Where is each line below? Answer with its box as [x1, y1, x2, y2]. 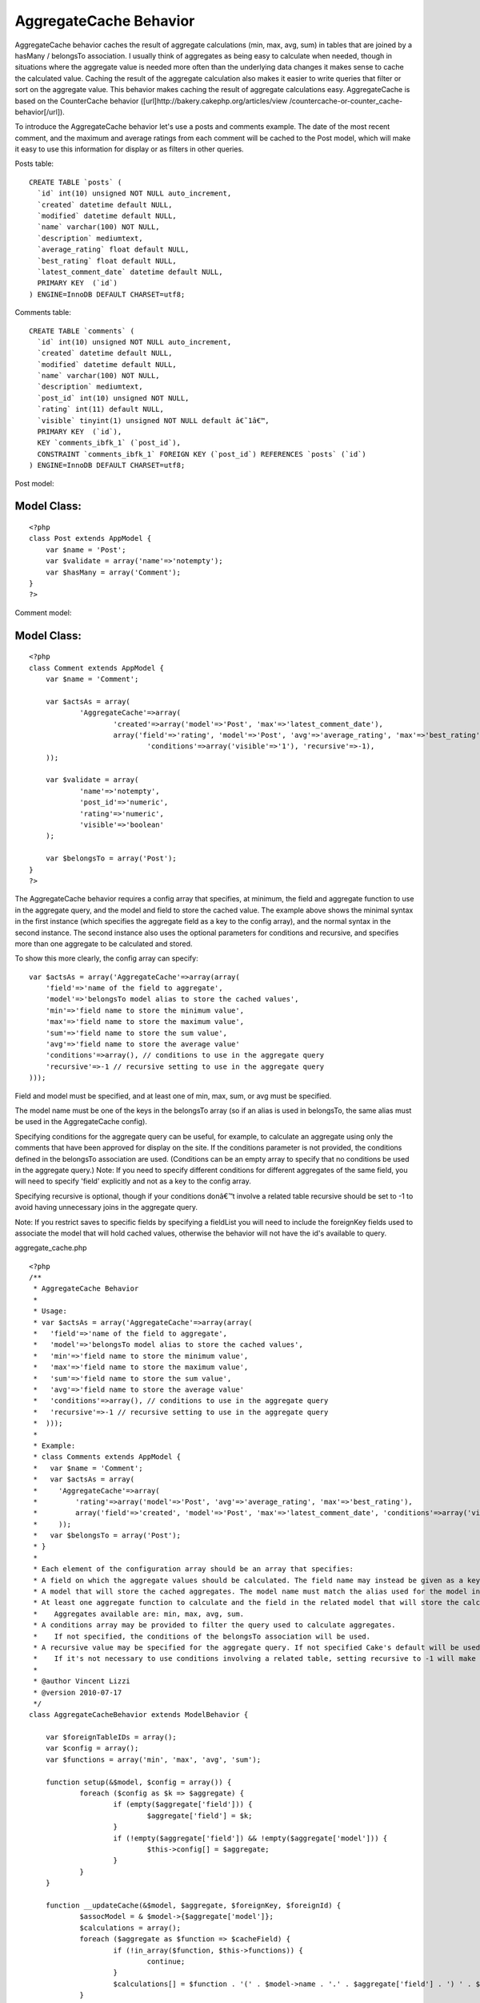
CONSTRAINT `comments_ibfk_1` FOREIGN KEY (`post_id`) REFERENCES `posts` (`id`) [37, 449, 367, 458]
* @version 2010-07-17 [33, 1687, 122, 1697]
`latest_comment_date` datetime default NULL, [37, 267, 223, 276]
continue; [146, 1957, 186, 1966]
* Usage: [33, 1307, 67, 1316]
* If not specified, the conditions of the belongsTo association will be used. [33, 1631, 371, 1641]
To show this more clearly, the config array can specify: [14, 953, 199, 963]
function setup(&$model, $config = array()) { [45, 1777, 232, 1787]
